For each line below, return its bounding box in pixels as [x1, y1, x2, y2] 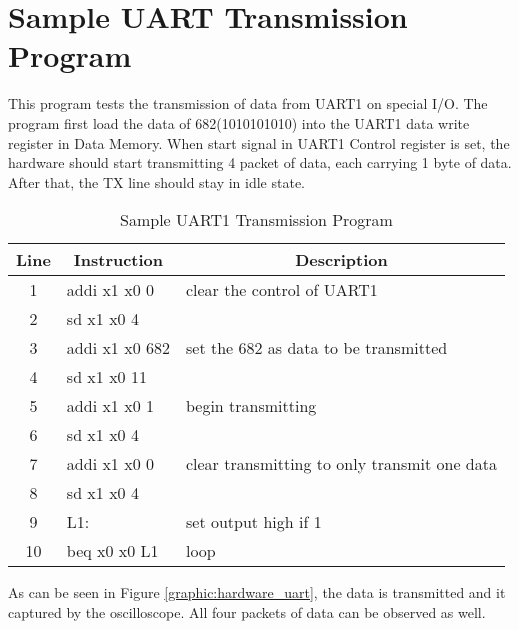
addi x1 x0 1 [66, 394, 154, 418]
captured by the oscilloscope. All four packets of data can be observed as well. [8, 601, 486, 622]
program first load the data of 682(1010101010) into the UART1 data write [8, 112, 470, 133]
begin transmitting [185, 394, 317, 418]
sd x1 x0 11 [66, 365, 147, 389]
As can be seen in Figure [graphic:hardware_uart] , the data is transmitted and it [8, 582, 506, 603]
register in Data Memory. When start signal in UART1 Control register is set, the [8, 132, 510, 153]
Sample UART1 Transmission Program [120, 208, 393, 232]
